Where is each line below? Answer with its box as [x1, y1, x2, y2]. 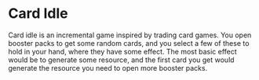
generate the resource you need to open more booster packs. [8, 63, 208, 72]
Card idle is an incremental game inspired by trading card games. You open [8, 30, 252, 40]
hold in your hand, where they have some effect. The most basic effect [8, 47, 237, 56]
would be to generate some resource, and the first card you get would [8, 55, 235, 64]
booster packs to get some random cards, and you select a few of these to [8, 38, 250, 47]
